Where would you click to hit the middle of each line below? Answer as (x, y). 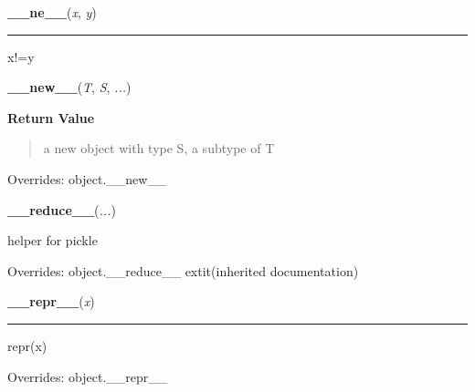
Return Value (51, 117)
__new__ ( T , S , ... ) (69, 87)
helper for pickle (53, 240)
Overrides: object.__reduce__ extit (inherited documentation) (183, 270)
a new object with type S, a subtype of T (159, 148)
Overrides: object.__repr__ (88, 376)
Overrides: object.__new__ (87, 178)
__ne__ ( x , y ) (52, 12)
